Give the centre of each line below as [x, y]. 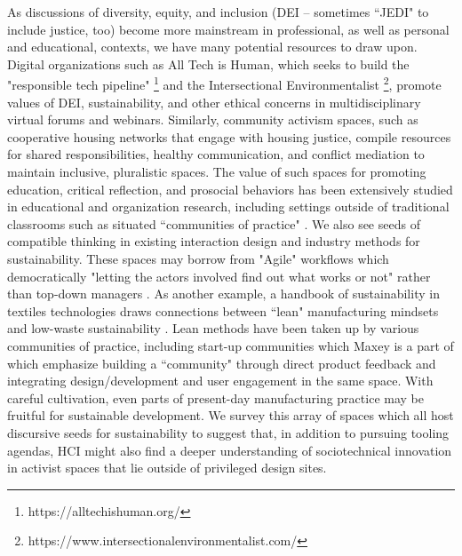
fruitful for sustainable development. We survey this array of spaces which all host [231, 415]
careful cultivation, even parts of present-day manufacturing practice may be [215, 397]
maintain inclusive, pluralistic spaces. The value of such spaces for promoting [217, 171]
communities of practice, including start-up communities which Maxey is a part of [231, 345]
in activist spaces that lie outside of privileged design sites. [167, 468]
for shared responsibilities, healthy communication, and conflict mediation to [216, 154]
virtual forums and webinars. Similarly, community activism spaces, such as [213, 119]
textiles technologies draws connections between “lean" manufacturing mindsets [223, 310]
